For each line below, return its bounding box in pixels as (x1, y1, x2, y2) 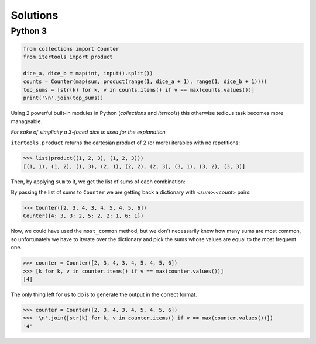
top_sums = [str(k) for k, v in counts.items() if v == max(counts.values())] (23, 86, 255, 93)
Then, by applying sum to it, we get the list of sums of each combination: (11, 178, 186, 185)
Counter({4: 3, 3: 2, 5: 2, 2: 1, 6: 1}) (23, 213, 144, 219)
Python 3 (11, 26, 47, 36)
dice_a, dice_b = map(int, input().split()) (23, 70, 153, 77)
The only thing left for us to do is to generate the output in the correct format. (11, 291, 197, 298)
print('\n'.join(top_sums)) (23, 95, 104, 102)
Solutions (11, 9, 59, 22)
